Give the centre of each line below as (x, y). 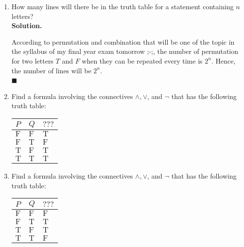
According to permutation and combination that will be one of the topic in (123, 41)
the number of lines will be (51, 70)
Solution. (27, 25)
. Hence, (223, 60)
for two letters (32, 60)
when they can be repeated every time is (142, 60)
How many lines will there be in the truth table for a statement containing (122, 6)
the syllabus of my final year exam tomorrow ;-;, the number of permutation (125, 51)
